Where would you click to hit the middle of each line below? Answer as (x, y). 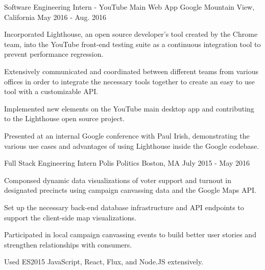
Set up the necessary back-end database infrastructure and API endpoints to (124, 207)
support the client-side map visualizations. (70, 217)
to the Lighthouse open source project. (65, 118)
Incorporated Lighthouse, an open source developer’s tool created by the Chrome (131, 34)
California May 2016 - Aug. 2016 (55, 17)
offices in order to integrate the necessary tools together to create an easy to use (129, 81)
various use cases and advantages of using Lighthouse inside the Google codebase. (132, 145)
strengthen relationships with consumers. (68, 244)
